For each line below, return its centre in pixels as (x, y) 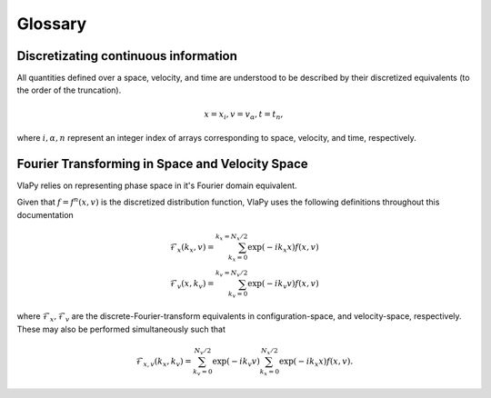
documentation (45, 214)
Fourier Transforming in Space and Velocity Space (162, 164)
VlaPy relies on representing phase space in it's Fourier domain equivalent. (157, 185)
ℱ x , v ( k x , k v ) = (164, 362)
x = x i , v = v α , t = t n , (244, 115)
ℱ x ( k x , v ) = (192, 248)
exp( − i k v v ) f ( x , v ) (283, 284)
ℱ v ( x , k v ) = (192, 284)
